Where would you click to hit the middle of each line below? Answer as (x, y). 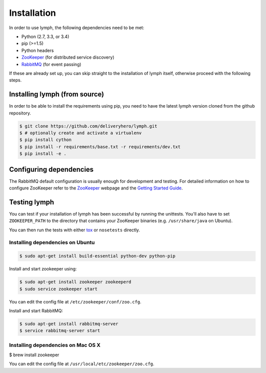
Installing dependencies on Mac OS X (55, 345)
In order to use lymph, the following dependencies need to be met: (77, 28)
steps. (15, 80)
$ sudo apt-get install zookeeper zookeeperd (75, 282)
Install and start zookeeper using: (43, 269)
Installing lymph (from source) (57, 94)
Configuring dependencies (51, 169)
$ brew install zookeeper (34, 355)
